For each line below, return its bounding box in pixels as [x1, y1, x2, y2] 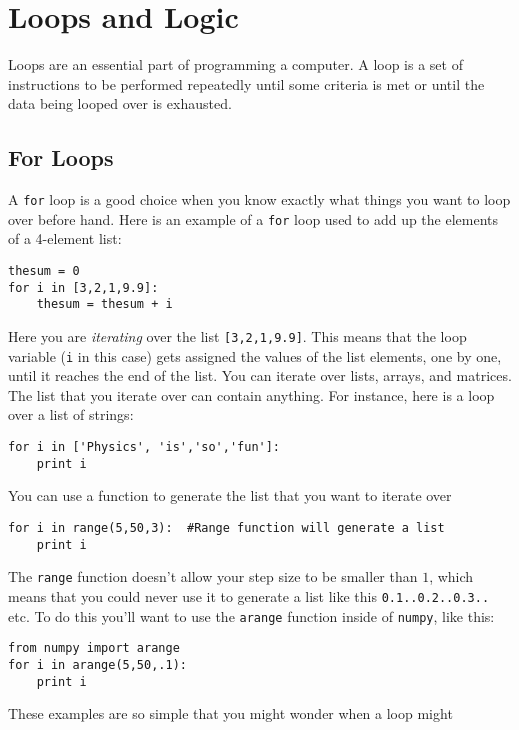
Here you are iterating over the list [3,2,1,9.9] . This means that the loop [8, 325, 467, 346]
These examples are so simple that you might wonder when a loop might [8, 703, 453, 724]
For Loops [8, 142, 114, 173]
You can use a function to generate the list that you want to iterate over [8, 485, 452, 506]
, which [429, 566, 474, 587]
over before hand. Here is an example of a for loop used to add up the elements [8, 208, 499, 229]
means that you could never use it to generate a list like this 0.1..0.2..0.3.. [8, 585, 490, 606]
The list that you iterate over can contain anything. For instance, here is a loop [8, 384, 495, 405]
